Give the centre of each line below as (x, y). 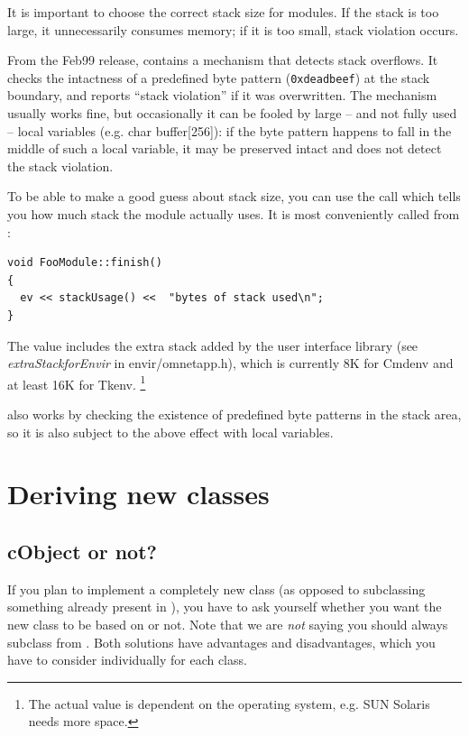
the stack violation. (60, 166)
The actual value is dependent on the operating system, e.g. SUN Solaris (229, 703)
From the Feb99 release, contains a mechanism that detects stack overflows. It (223, 60)
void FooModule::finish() (85, 263)
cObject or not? (82, 551)
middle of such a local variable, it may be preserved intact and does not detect (225, 148)
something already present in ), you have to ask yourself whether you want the (225, 607)
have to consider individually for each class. (127, 660)
